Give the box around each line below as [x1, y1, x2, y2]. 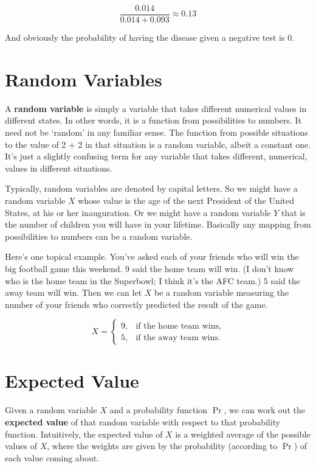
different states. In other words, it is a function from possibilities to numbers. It [5, 114, 302, 127]
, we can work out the [224, 403, 305, 416]
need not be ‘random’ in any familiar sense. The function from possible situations [5, 125, 308, 138]
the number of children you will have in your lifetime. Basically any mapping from [5, 218, 311, 231]
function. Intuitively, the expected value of [5, 427, 163, 440]
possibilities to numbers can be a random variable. [5, 229, 193, 242]
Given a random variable [5, 403, 97, 416]
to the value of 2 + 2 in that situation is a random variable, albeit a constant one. [5, 138, 311, 150]
